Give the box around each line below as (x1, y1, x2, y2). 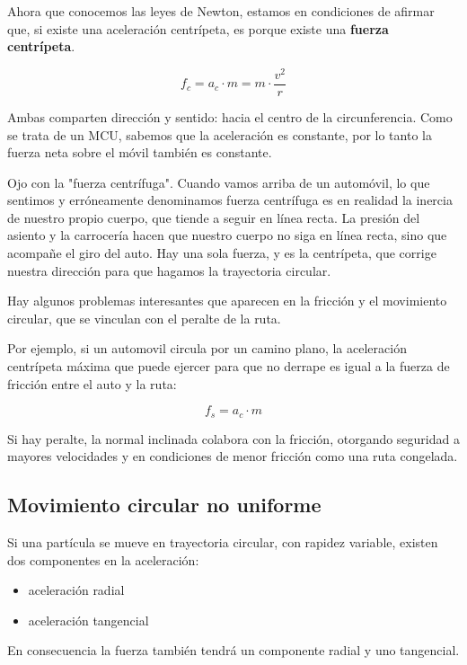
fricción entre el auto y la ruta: (7, 374, 177, 393)
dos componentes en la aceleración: (7, 550, 199, 569)
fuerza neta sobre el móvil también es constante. (7, 143, 272, 162)
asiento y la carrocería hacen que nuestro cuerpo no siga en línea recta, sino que (7, 226, 447, 244)
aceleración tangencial (28, 610, 149, 629)
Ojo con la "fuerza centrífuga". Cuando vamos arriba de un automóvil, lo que (7, 173, 430, 191)
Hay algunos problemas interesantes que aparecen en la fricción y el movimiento (7, 291, 447, 310)
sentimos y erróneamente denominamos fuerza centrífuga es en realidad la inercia (7, 191, 453, 209)
